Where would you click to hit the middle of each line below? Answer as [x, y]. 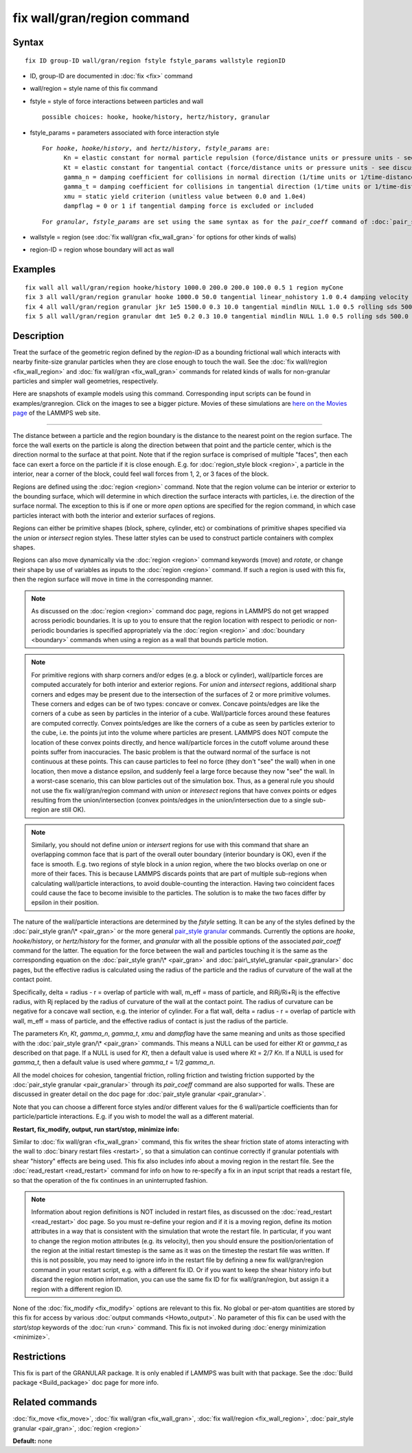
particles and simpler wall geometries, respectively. [85, 381]
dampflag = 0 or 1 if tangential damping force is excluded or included [188, 206]
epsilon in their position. [65, 903]
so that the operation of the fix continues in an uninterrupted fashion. [110, 1180]
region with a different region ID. [77, 1289]
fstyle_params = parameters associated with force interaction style [125, 132]
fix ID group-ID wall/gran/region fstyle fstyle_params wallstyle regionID [155, 61]
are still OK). [68, 810]
